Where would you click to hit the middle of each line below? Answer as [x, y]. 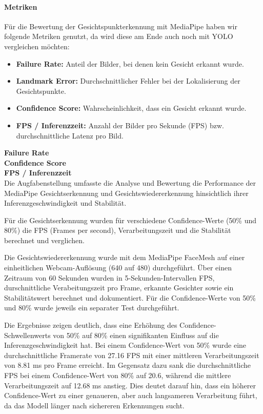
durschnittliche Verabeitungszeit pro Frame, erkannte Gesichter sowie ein [119, 288]
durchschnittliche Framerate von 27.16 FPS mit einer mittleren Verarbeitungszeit [132, 355]
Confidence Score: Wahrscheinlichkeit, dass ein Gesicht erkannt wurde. [131, 108]
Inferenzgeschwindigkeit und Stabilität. [65, 203]
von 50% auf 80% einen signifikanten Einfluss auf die [136, 335]
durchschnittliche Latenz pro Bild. [70, 135]
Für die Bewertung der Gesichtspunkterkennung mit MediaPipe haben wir [121, 26]
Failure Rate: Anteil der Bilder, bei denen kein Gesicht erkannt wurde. [130, 63]
